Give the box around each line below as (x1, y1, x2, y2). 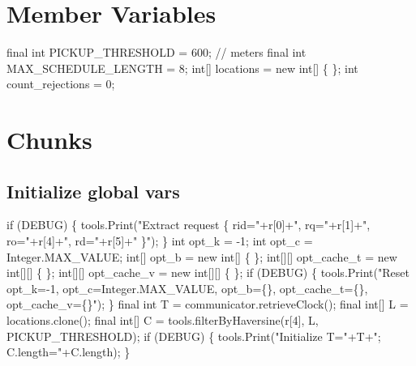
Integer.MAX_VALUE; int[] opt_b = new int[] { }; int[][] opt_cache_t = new (6, 248, 397, 265)
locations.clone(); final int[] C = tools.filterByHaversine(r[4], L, (6, 312, 319, 329)
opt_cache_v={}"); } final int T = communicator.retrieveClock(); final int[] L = (6, 296, 409, 313)
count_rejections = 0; (6, 75, 115, 92)
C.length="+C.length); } (6, 343, 131, 360)
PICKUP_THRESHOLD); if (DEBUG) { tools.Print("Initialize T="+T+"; (6, 327, 381, 344)
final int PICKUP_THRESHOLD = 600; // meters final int (6, 44, 307, 61)
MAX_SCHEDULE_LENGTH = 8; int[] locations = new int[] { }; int (6, 59, 358, 76)
